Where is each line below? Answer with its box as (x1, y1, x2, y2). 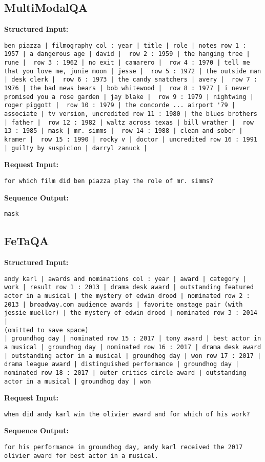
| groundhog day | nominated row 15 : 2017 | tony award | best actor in (4, 335, 261, 343)
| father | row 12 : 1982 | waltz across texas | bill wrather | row (4, 118, 254, 126)
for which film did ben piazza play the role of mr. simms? (4, 177, 214, 185)
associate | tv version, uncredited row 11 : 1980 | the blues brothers (4, 110, 257, 118)
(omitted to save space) (4, 326, 89, 334)
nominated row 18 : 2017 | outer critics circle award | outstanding (4, 369, 247, 376)
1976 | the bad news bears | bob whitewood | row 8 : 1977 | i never (4, 85, 250, 92)
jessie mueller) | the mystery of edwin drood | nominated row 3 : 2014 (4, 309, 257, 317)
